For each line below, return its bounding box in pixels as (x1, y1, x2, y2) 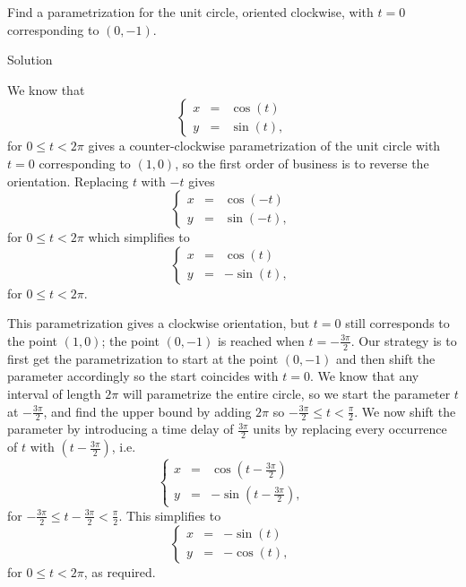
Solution (7, 50, 53, 69)
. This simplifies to (118, 505, 221, 524)
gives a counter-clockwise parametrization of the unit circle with (88, 136, 441, 155)
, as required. (83, 562, 156, 581)
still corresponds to (345, 314, 450, 332)
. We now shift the (354, 401, 456, 420)
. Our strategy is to (350, 331, 457, 350)
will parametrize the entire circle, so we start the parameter (122, 384, 451, 402)
